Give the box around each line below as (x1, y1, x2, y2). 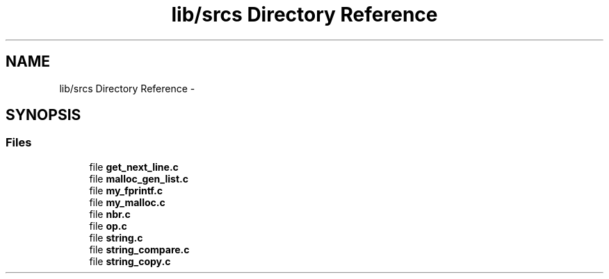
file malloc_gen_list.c (89, 172, 188, 185)
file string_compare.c (89, 243, 190, 255)
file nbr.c (89, 208, 131, 220)
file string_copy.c (89, 255, 171, 267)
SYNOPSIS (6, 106, 81, 124)
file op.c (89, 219, 127, 232)
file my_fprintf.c (89, 184, 163, 196)
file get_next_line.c (89, 160, 179, 173)
